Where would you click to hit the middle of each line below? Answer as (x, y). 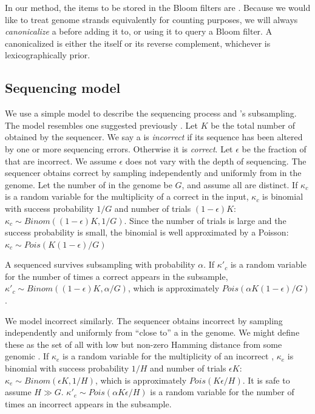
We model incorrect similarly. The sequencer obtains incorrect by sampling (144, 320)
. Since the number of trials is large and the (205, 220)
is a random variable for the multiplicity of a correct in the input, (127, 196)
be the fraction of (274, 148)
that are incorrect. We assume (61, 161)
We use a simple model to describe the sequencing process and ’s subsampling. (151, 113)
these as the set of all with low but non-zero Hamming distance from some (144, 344)
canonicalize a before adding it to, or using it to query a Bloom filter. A (139, 31)
